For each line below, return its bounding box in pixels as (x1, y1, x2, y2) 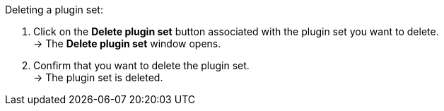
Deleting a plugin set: (5, 4, 103, 16)
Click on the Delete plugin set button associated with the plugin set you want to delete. (33, 25, 439, 37)
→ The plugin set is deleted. (33, 71, 163, 83)
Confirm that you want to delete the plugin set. (33, 59, 250, 71)
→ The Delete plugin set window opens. (33, 37, 221, 49)
